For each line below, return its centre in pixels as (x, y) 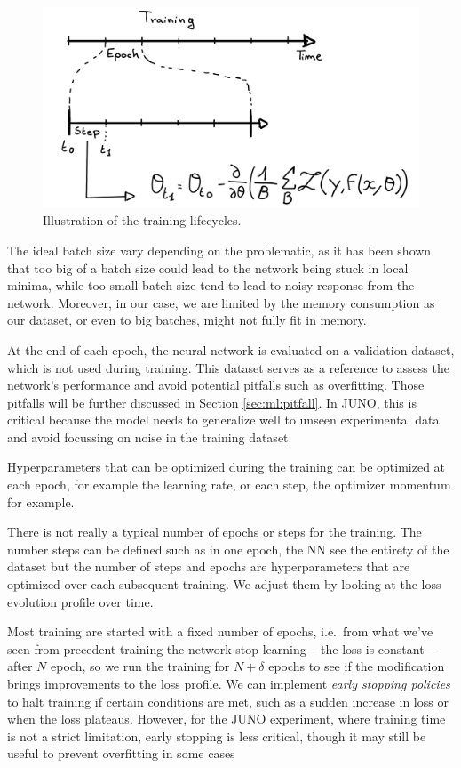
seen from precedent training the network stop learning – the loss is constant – (221, 648)
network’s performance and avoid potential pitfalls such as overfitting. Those (216, 385)
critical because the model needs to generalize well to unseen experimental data (223, 420)
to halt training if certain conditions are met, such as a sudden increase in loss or (228, 701)
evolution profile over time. (80, 601)
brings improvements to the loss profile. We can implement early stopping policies (229, 684)
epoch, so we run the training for (140, 666)
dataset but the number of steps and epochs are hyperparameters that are (209, 566)
